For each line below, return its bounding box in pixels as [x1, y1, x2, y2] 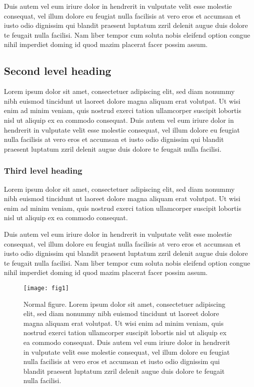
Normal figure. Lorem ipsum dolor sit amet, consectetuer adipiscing [23, 298, 226, 309]
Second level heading [4, 63, 111, 78]
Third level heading [4, 164, 83, 177]
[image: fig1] [23, 284, 69, 292]
